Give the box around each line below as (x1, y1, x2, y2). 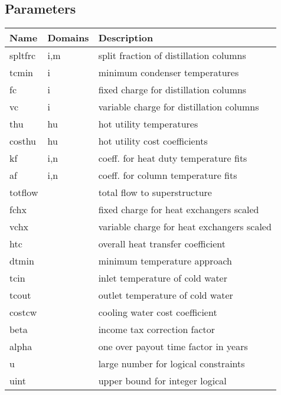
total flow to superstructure (98, 185, 212, 200)
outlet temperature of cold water (98, 288, 233, 302)
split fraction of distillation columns (98, 48, 246, 63)
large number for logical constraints (98, 357, 245, 371)
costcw (9, 305, 37, 319)
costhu (9, 134, 36, 148)
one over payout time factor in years (98, 339, 248, 354)
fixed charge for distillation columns (98, 83, 247, 97)
